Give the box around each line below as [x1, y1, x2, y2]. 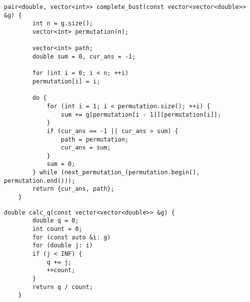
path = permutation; [61, 136, 129, 143]
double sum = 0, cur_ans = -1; [32, 53, 136, 60]
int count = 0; [32, 226, 83, 233]
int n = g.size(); [32, 20, 93, 27]
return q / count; [32, 283, 93, 291]
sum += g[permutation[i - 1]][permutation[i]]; [61, 111, 221, 118]
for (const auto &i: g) [32, 233, 111, 241]
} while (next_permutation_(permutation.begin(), [32, 169, 200, 176]
